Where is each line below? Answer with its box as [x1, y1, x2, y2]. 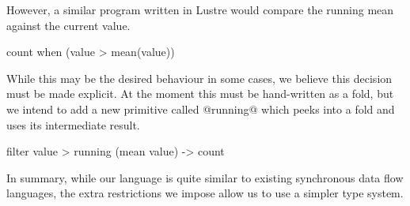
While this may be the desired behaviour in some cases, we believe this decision [6, 69, 393, 86]
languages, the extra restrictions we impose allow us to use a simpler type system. [6, 185, 404, 201]
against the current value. [6, 17, 131, 33]
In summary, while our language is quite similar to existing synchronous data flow [6, 169, 404, 185]
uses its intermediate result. [6, 116, 140, 133]
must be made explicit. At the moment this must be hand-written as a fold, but [6, 85, 394, 102]
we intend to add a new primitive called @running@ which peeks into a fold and [6, 100, 395, 117]
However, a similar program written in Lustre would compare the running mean [6, 2, 394, 17]
